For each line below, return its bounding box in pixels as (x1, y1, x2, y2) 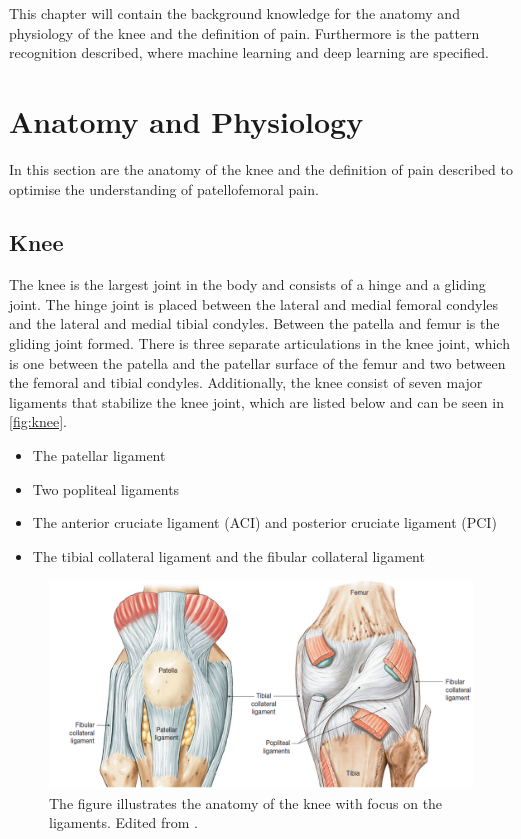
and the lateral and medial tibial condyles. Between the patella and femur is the (9, 313, 500, 334)
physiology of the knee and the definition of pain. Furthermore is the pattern (9, 22, 480, 43)
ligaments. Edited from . (49, 812, 198, 833)
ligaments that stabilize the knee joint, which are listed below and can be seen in (9, 391, 504, 412)
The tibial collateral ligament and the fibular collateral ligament (32, 545, 425, 566)
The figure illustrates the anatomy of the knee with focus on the (49, 792, 443, 813)
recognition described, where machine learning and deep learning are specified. (9, 42, 489, 63)
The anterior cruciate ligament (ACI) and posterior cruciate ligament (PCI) (32, 512, 497, 533)
